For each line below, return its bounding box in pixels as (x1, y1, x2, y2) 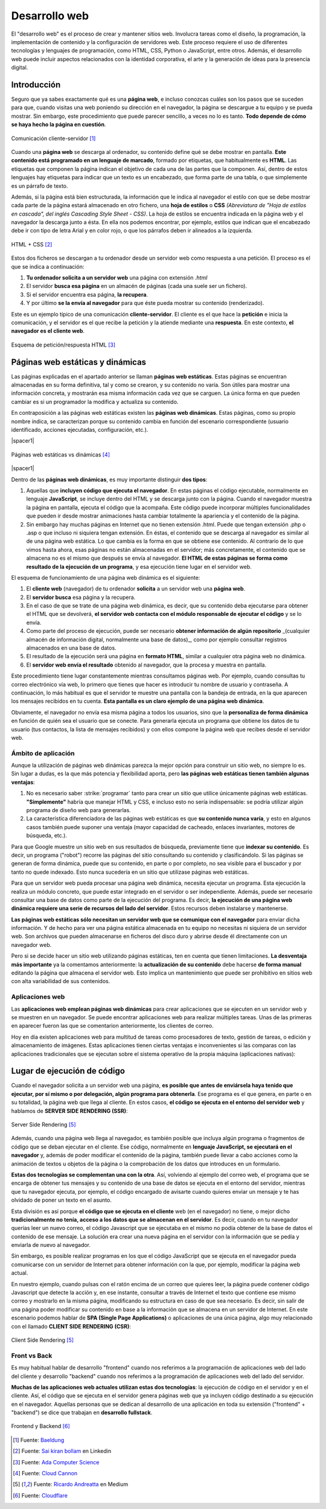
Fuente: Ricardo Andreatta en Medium (33, 1481, 129, 1488)
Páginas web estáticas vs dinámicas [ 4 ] (11, 450, 110, 458)
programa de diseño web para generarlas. (26, 807, 131, 814)
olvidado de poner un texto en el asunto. (11, 1196, 112, 1204)
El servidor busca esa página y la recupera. (26, 594, 136, 601)
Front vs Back (11, 1351, 53, 1360)
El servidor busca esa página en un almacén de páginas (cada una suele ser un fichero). (26, 283, 248, 290)
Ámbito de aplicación (11, 749, 75, 757)
